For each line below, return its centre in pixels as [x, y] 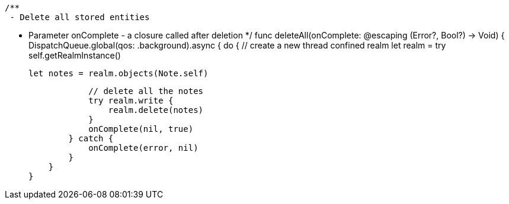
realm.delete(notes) [156, 110]
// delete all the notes [146, 91]
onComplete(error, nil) [143, 148]
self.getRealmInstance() [75, 55]
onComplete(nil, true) [141, 129]
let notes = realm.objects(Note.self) [119, 73]
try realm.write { [131, 101]
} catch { [91, 138]
